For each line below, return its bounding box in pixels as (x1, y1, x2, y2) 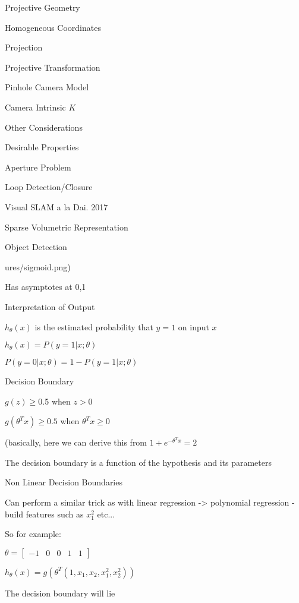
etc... (97, 507, 115, 520)
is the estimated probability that (34, 320, 153, 333)
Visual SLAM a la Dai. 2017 (5, 200, 108, 213)
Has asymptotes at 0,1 (5, 280, 86, 293)
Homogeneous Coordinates (5, 21, 101, 33)
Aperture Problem (5, 160, 71, 173)
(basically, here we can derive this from (5, 436, 147, 449)
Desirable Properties (5, 141, 79, 153)
